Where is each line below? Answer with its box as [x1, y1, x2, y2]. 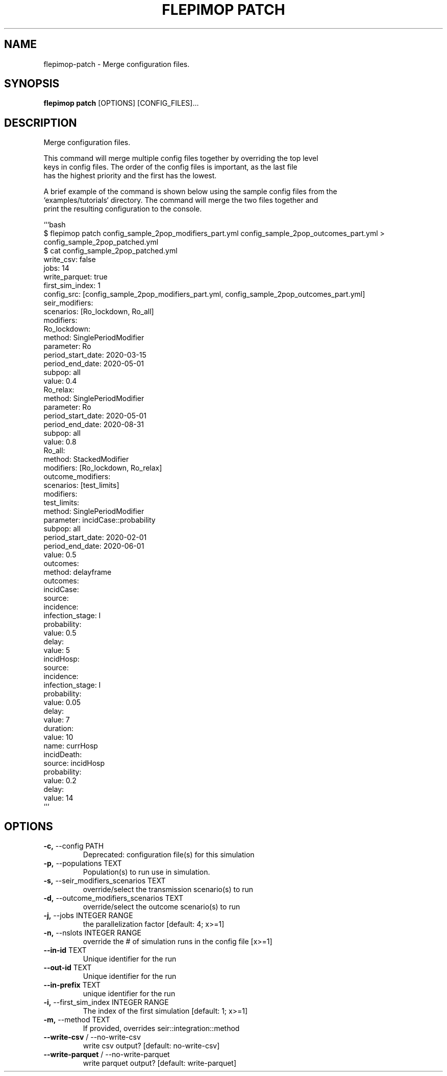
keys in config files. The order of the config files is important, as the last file [43, 162, 297, 172]
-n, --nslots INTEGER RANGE [43, 928, 142, 938]
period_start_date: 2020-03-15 [43, 350, 146, 360]
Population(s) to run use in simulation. [83, 868, 210, 877]
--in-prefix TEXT [43, 980, 101, 990]
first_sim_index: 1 [43, 281, 101, 290]
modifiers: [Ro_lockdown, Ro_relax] [43, 463, 162, 473]
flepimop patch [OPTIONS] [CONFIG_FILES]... [43, 99, 199, 108]
